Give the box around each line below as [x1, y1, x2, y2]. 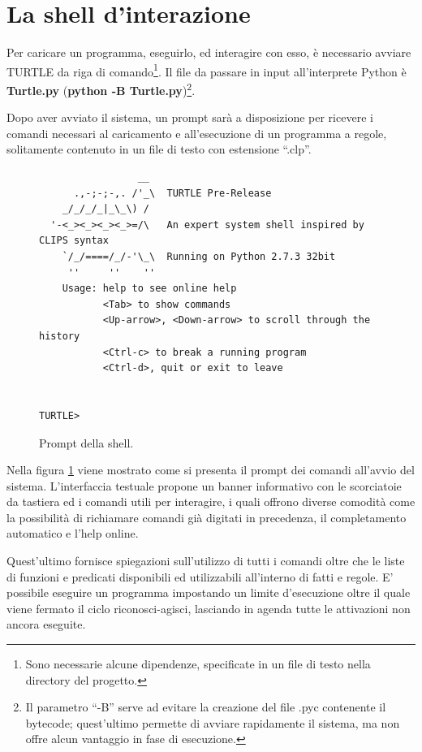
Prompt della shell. [39, 434, 134, 451]
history [39, 330, 80, 342]
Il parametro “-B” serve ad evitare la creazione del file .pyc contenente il [25, 698, 386, 715]
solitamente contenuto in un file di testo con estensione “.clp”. [6, 140, 312, 158]
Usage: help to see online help [62, 283, 237, 295]
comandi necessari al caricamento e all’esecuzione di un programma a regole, [6, 124, 387, 141]
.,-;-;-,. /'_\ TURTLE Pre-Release [73, 187, 272, 199]
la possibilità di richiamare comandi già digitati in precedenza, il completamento [6, 508, 407, 525]
